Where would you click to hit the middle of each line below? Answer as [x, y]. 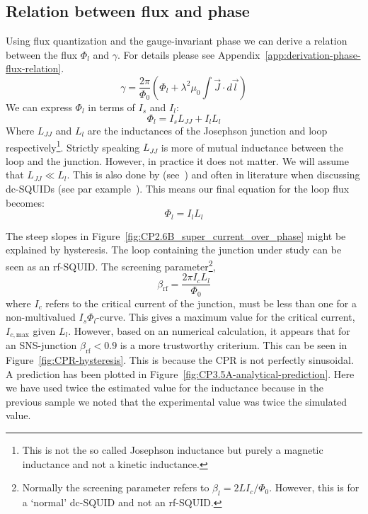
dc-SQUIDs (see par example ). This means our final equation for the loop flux [178, 189]
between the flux [42, 54]
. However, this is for [314, 487]
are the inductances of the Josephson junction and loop [207, 131]
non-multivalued [41, 317]
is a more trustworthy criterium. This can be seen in [234, 345]
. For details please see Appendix [189, 54]
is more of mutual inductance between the [252, 147]
